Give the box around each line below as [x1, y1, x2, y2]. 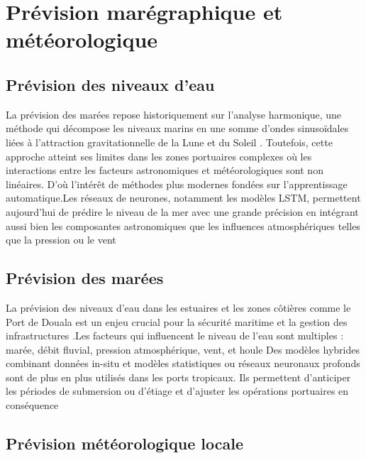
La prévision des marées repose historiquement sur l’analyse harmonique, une [6, 107, 342, 121]
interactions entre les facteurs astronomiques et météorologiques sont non [6, 163, 323, 178]
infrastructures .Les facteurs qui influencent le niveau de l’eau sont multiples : [6, 328, 344, 343]
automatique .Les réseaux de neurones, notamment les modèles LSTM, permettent [6, 190, 361, 205]
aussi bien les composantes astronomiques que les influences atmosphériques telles [6, 218, 360, 233]
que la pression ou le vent [6, 232, 116, 247]
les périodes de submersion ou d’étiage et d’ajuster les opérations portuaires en [6, 383, 349, 398]
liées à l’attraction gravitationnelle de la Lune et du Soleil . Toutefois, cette [6, 134, 333, 149]
